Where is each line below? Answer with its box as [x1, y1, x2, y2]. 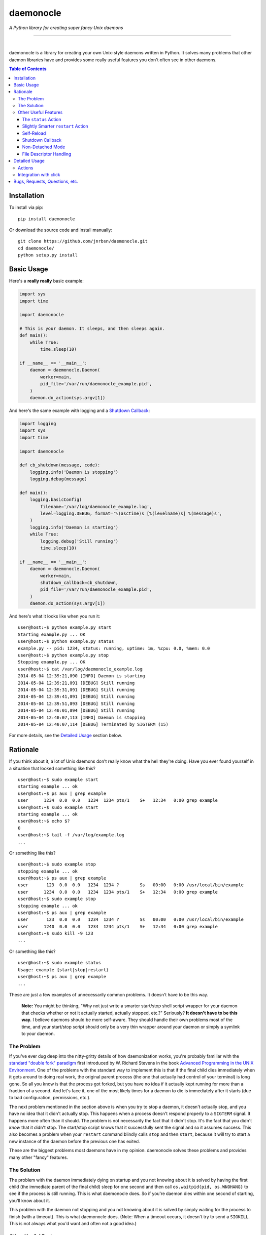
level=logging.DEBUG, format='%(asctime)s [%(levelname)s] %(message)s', [40, 511, 223, 516]
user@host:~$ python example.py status [18, 639, 114, 644]
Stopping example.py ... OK [18, 659, 86, 665]
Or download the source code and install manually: [9, 227, 113, 233]
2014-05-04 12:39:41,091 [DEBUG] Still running [18, 694, 135, 700]
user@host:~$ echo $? [18, 818, 70, 824]
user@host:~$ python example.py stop [18, 653, 109, 658]
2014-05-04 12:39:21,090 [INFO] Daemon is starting [18, 673, 145, 679]
